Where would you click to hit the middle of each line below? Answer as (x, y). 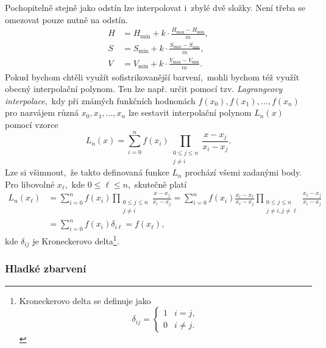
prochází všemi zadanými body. (243, 172)
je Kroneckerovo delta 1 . (76, 240)
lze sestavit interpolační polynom (190, 112)
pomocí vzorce (32, 124)
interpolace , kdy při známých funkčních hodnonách (100, 100)
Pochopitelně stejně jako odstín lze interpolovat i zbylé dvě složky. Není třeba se (155, 7)
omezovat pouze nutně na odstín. (66, 19)
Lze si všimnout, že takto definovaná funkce (87, 172)
